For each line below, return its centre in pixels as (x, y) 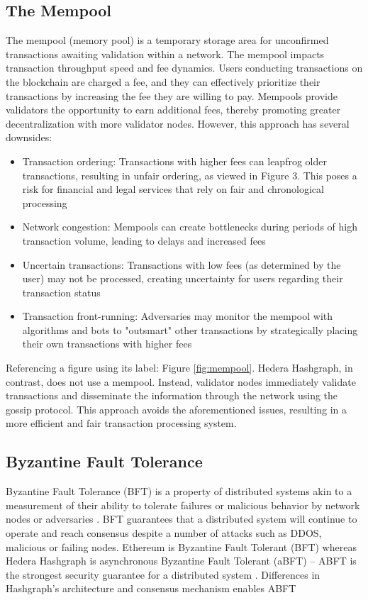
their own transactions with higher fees (107, 344)
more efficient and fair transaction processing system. (121, 423)
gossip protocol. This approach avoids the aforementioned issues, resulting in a (177, 409)
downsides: (29, 137)
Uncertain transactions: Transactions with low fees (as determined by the (182, 264)
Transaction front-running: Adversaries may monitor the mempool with (178, 316)
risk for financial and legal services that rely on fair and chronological (173, 189)
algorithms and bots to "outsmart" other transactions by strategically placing (190, 329)
